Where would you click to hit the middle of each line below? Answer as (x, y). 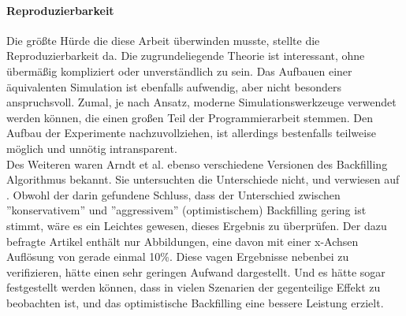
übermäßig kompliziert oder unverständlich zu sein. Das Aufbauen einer (179, 71)
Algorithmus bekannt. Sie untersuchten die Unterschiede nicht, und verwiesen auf (203, 179)
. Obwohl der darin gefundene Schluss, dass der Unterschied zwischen (173, 194)
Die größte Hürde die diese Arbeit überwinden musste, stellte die (163, 40)
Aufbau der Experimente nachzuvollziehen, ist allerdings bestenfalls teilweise (191, 133)
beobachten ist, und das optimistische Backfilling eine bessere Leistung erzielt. (195, 302)
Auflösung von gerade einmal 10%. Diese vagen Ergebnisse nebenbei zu (178, 257)
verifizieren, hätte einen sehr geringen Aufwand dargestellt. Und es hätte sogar (196, 271)
